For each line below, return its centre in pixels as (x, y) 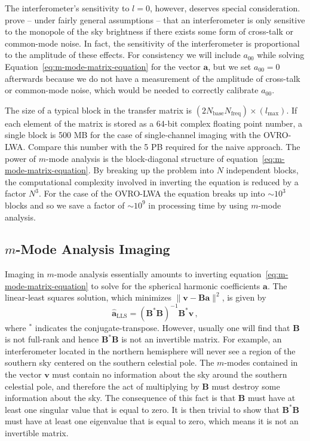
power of (21, 158)
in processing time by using (198, 205)
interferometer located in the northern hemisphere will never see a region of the (150, 350)
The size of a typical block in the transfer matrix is (98, 110)
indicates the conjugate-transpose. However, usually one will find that (162, 327)
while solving (281, 55)
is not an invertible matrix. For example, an (202, 339)
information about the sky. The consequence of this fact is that (120, 398)
